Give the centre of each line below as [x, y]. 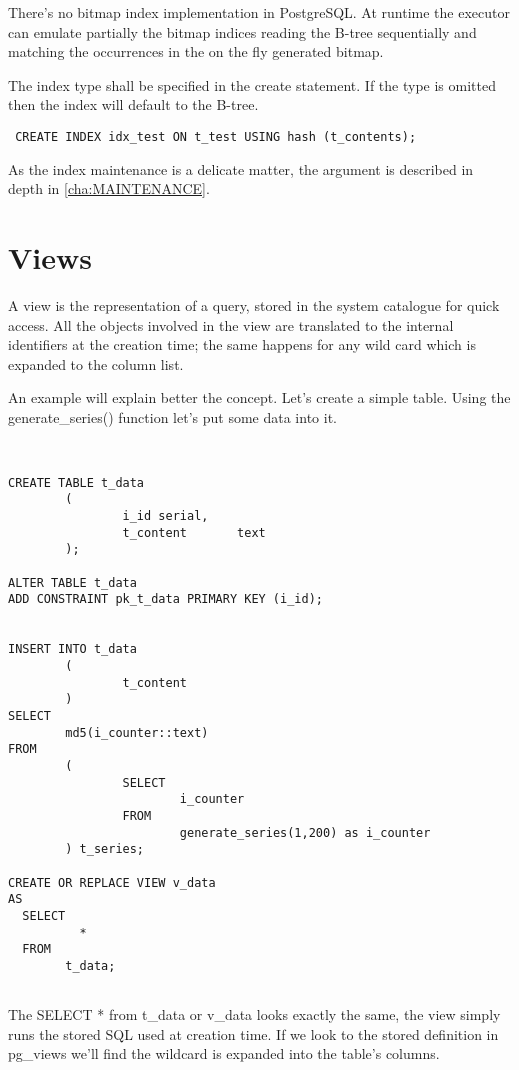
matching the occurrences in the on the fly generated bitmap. [196, 51]
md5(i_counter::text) [137, 732]
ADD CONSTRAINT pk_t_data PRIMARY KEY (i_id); [165, 599]
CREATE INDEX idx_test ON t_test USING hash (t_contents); [216, 136]
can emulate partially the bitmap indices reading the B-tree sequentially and [242, 31]
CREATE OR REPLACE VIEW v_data [112, 882]
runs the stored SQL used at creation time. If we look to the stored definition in [253, 1033]
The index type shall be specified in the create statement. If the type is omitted [252, 84]
